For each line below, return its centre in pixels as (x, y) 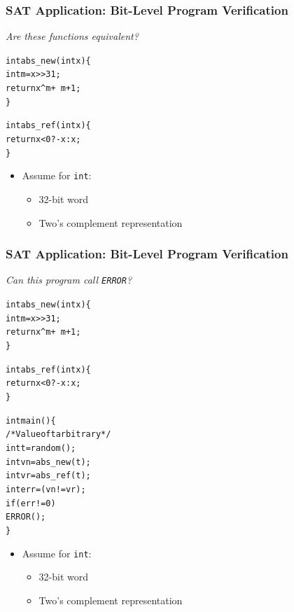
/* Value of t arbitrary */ (58, 434)
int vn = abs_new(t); (48, 462)
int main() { (31, 420)
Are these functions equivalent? (72, 36)
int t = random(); (41, 448)
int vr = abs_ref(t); (48, 476)
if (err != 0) (31, 503)
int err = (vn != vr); (46, 489)
